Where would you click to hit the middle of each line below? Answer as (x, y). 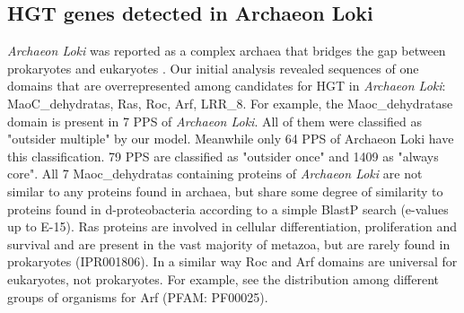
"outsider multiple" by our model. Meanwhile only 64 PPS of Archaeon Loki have (231, 139)
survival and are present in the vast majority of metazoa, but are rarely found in (229, 243)
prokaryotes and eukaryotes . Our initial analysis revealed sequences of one (213, 68)
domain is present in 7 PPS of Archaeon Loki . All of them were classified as (214, 121)
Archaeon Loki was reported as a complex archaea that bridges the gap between (227, 51)
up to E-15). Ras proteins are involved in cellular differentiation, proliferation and (232, 226)
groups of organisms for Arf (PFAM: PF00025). (138, 296)
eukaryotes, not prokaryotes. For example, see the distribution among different (223, 278)
